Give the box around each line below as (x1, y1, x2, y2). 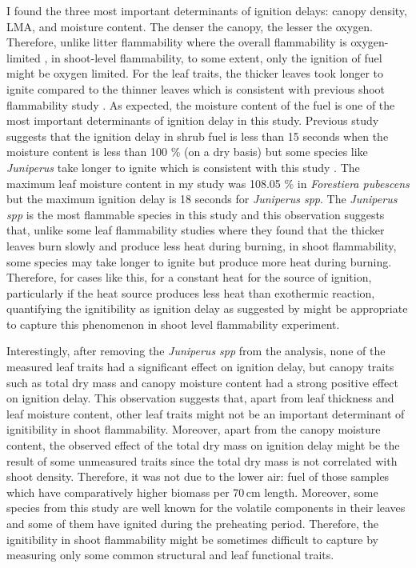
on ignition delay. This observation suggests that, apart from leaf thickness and (6, 390, 394, 406)
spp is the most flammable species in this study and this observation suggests (6, 206, 385, 222)
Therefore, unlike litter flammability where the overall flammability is (6, 34, 347, 50)
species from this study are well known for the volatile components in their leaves (6, 499, 406, 516)
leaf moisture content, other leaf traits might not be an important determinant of (6, 405, 405, 422)
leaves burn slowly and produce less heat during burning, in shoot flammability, (6, 237, 397, 254)
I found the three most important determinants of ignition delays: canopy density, (6, 2, 407, 18)
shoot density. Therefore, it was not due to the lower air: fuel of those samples (6, 468, 390, 485)
